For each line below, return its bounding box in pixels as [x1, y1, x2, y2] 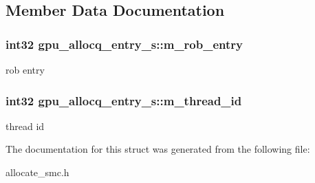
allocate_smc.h [6, 165, 69, 179]
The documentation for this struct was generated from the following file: [6, 142, 310, 156]
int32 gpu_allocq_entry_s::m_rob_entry [6, 35, 243, 52]
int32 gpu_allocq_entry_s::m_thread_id [6, 91, 242, 109]
